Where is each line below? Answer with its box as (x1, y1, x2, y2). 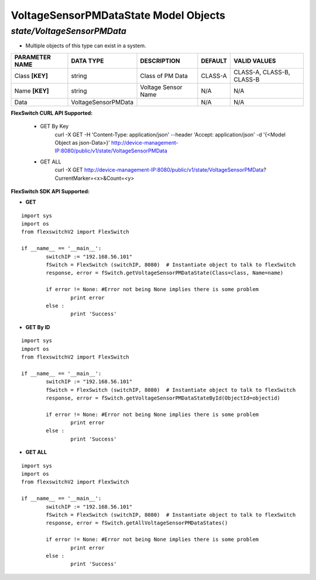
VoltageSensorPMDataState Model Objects (11, 9, 225, 22)
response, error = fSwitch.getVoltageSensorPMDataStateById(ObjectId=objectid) (46, 394, 281, 401)
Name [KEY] (14, 87, 49, 95)
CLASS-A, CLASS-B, (233, 68, 291, 76)
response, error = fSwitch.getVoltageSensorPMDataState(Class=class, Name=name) (46, 269, 284, 277)
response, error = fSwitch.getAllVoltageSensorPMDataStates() (46, 520, 228, 527)
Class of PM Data (140, 71, 188, 80)
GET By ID (25, 323, 50, 330)
